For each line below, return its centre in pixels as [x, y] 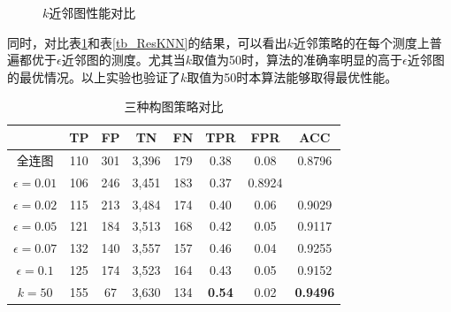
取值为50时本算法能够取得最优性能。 [292, 76]
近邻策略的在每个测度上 [361, 42]
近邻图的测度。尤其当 [123, 60]
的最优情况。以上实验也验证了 [94, 76]
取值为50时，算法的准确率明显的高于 [297, 60]
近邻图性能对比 [92, 12]
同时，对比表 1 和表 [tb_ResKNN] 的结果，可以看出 [147, 42]
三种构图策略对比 [174, 107]
